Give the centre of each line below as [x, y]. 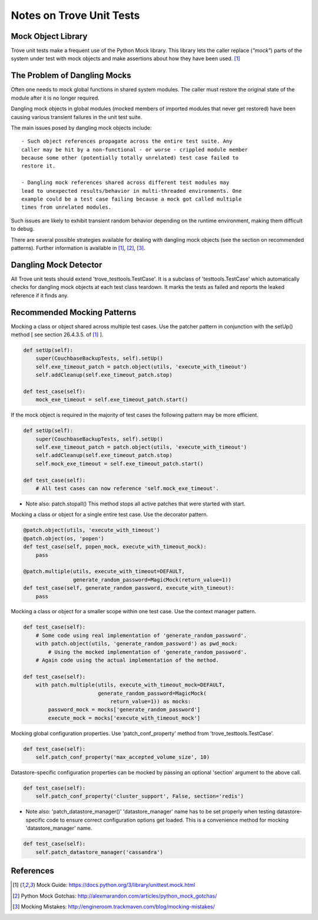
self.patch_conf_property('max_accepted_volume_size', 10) [123, 757]
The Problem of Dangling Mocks [71, 76]
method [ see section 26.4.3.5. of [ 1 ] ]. [57, 334]
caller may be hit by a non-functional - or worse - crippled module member [135, 149]
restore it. [39, 166]
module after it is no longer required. [55, 98]
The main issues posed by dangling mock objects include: [81, 127]
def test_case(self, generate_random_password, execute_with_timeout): [129, 588]
